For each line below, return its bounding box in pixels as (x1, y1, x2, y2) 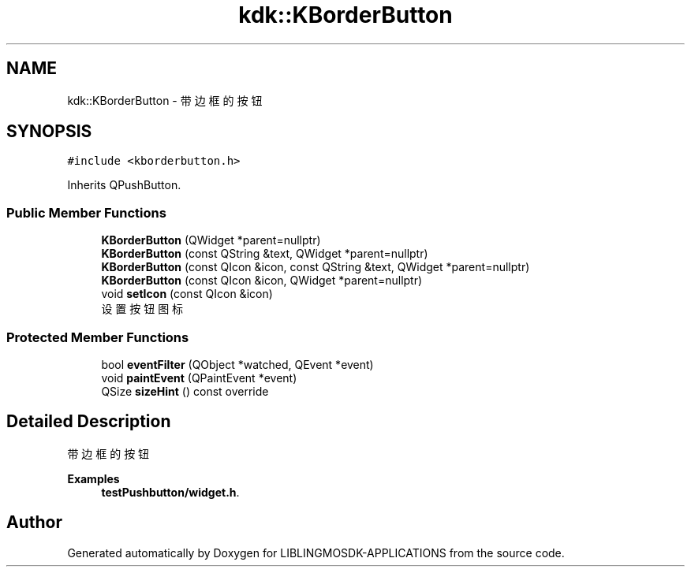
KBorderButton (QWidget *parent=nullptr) (101, 233, 321, 247)
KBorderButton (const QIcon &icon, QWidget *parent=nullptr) (101, 273, 423, 288)
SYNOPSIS (6, 121, 92, 142)
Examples (67, 471, 120, 486)
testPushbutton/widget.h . (101, 485, 240, 499)
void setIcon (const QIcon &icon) (101, 287, 273, 301)
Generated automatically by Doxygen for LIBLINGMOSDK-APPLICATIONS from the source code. (67, 545, 565, 560)
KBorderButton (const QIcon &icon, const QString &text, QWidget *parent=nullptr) (101, 260, 530, 274)
